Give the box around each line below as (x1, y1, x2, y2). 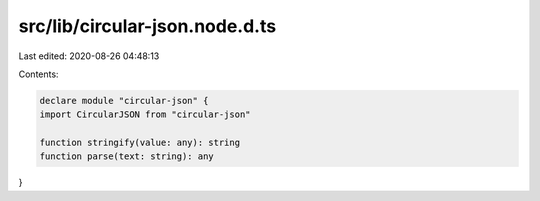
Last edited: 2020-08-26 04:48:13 (18, 50, 160, 62)
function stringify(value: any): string (39, 137, 240, 149)
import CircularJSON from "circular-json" (39, 109, 251, 120)
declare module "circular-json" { (39, 95, 209, 106)
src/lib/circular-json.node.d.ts (18, 15, 277, 37)
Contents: (18, 68, 59, 80)
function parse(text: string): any (39, 151, 214, 162)
